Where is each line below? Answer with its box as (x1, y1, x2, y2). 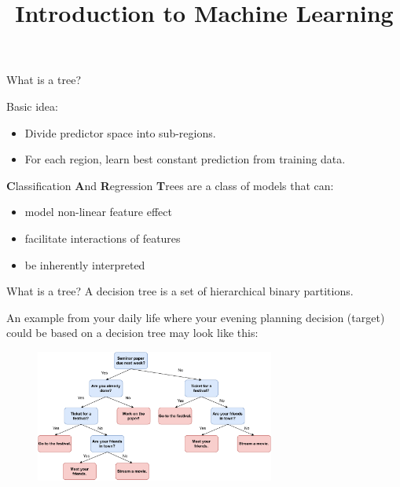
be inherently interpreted (24, 256, 145, 273)
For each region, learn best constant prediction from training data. (24, 151, 346, 167)
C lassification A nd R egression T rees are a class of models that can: (6, 177, 334, 193)
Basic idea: (6, 97, 58, 114)
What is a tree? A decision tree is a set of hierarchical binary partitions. (6, 283, 354, 299)
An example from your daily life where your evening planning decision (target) (6, 309, 385, 325)
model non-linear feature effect (24, 203, 172, 220)
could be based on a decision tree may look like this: (6, 324, 259, 341)
